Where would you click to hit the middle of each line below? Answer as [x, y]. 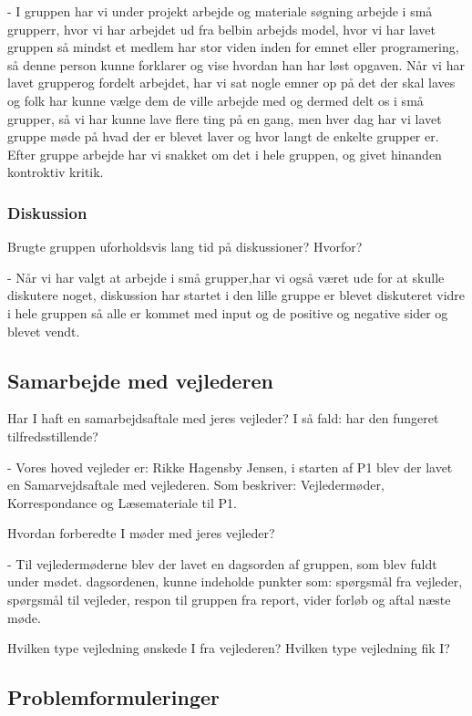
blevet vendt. [44, 331]
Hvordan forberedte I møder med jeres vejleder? [141, 533]
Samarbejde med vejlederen [140, 380]
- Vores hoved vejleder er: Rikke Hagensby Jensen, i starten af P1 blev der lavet [230, 467]
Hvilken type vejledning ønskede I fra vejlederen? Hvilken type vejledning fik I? [229, 648]
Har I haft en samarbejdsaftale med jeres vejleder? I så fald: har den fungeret [223, 418]
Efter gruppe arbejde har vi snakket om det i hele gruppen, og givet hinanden [225, 154]
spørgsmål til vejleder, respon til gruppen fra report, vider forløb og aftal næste [229, 600]
